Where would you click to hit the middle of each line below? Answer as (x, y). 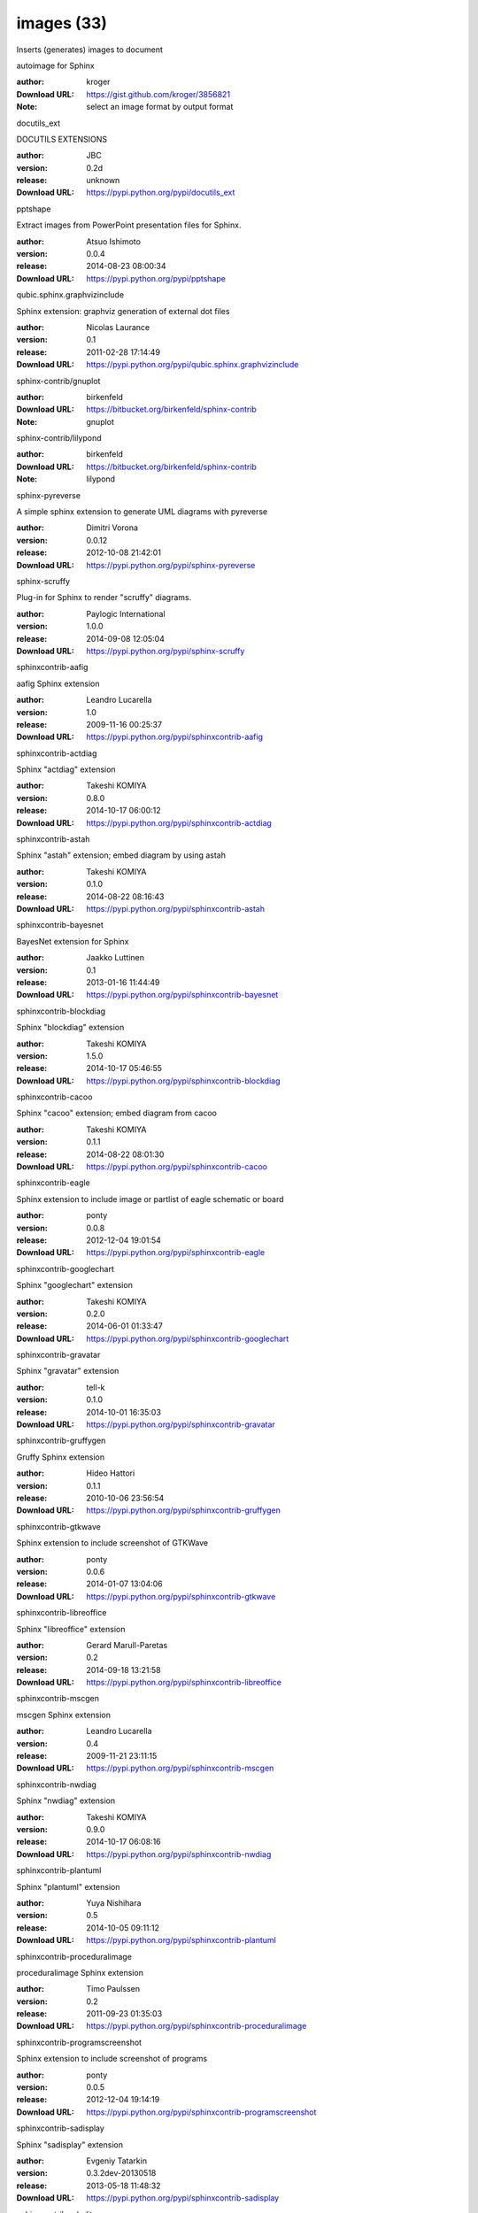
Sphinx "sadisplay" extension (70, 2144)
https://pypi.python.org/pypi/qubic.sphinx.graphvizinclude (193, 365)
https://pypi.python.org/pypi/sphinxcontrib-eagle (176, 1253)
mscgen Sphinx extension (63, 1715)
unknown (103, 181)
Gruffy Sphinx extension (61, 1457)
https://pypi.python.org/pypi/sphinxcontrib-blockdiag (183, 1081)
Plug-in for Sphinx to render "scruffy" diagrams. (104, 598)
